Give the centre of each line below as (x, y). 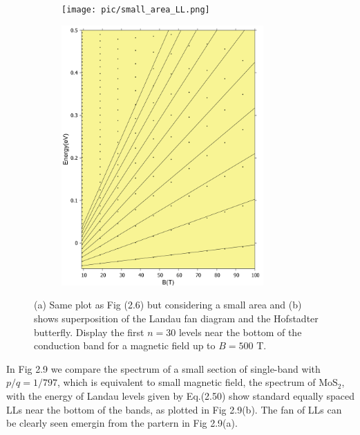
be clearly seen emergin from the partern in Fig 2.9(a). (122, 423)
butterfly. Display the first (89, 332)
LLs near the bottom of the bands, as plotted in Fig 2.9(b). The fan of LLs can (174, 409)
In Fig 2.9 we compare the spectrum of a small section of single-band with (163, 368)
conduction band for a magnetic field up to (125, 345)
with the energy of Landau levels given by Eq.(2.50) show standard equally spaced (181, 395)
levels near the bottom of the (240, 332)
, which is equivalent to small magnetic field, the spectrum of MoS (197, 382)
